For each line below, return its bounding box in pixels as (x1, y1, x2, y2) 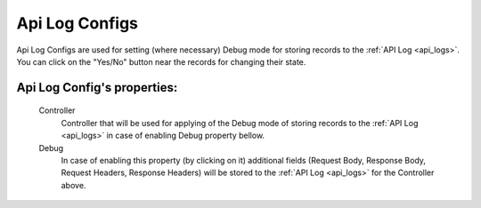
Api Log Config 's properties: (16, 80, 178, 95)
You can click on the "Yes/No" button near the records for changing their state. (16, 56, 306, 67)
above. (61, 180, 86, 190)
